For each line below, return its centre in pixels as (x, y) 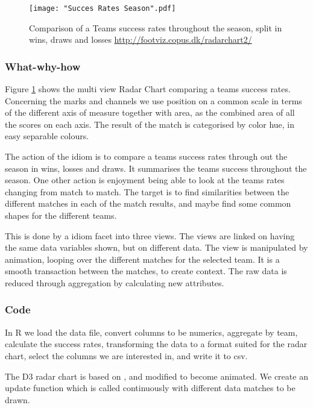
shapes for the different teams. (61, 215)
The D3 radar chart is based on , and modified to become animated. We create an (156, 376)
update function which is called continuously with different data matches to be (150, 388)
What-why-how (43, 66)
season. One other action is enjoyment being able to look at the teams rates (145, 180)
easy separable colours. (47, 136)
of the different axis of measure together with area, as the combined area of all (150, 112)
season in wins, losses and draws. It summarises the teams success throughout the (156, 168)
